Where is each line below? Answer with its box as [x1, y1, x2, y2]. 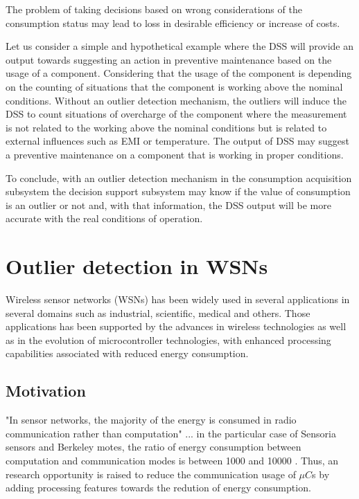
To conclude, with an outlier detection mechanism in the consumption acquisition [6, 170, 352, 185]
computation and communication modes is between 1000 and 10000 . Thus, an [6, 453, 339, 467]
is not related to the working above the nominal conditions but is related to [6, 120, 327, 134]
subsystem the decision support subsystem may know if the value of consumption [6, 184, 351, 199]
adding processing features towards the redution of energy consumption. [6, 480, 311, 495]
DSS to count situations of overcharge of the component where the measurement [6, 107, 347, 121]
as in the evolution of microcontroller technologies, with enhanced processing [6, 332, 331, 347]
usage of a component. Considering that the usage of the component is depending [6, 66, 352, 80]
